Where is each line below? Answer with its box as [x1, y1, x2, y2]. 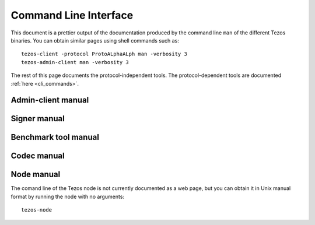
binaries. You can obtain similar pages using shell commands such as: [10, 37, 179, 44]
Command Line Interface [10, 9, 134, 22]
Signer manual [10, 114, 65, 124]
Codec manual [10, 151, 65, 161]
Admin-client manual [10, 95, 89, 105]
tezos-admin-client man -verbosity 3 [21, 59, 129, 65]
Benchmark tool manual [10, 132, 99, 142]
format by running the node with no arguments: [10, 193, 125, 200]
